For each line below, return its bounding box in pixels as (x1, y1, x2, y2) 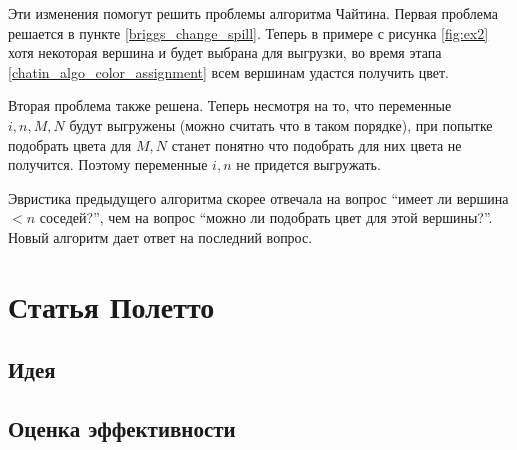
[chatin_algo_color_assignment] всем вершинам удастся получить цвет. (8, 61, 449, 82)
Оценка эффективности (8, 413, 236, 444)
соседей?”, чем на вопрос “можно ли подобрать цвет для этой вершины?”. (39, 207, 493, 228)
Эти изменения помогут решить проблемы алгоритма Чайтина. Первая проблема (8, 3, 499, 23)
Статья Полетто (8, 285, 215, 326)
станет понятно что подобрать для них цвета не (171, 134, 462, 155)
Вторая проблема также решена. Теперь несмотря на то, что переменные (8, 95, 452, 116)
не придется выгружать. (236, 154, 381, 175)
